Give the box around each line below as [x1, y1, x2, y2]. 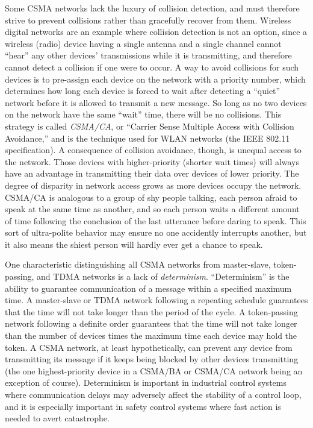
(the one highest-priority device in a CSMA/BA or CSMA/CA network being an [5, 364, 303, 377]
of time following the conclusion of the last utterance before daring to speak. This [5, 214, 306, 227]
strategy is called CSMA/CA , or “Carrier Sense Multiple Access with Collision [5, 119, 294, 132]
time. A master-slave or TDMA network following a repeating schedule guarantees [5, 294, 308, 306]
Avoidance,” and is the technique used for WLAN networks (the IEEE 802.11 [5, 131, 290, 144]
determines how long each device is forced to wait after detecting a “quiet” [5, 84, 280, 97]
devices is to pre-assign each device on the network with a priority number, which [5, 72, 306, 85]
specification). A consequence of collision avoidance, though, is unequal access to [5, 143, 302, 156]
